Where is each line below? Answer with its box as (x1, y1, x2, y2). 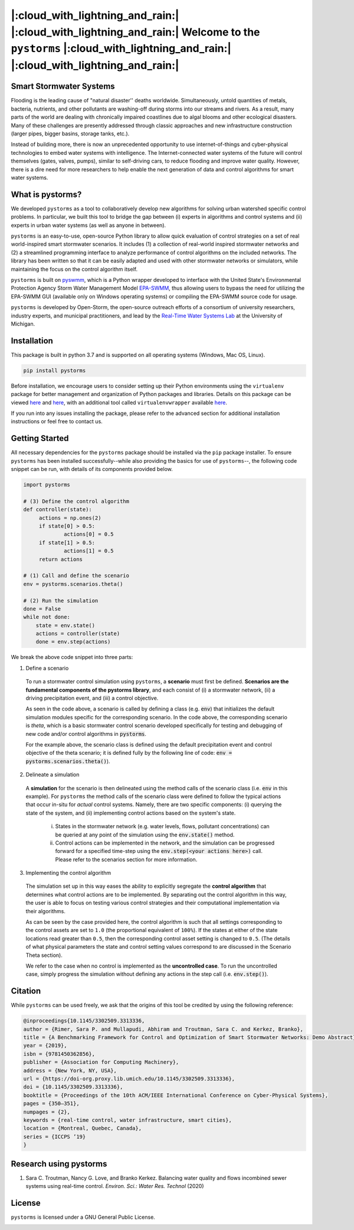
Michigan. (11, 320, 35, 327)
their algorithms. (25, 907, 66, 914)
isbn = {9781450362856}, (23, 1050, 96, 1057)
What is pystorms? (11, 189, 82, 199)
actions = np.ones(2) (38, 514, 101, 521)
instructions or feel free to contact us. (11, 418, 103, 425)
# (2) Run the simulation (23, 597, 99, 604)
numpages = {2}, (23, 1108, 71, 1115)
